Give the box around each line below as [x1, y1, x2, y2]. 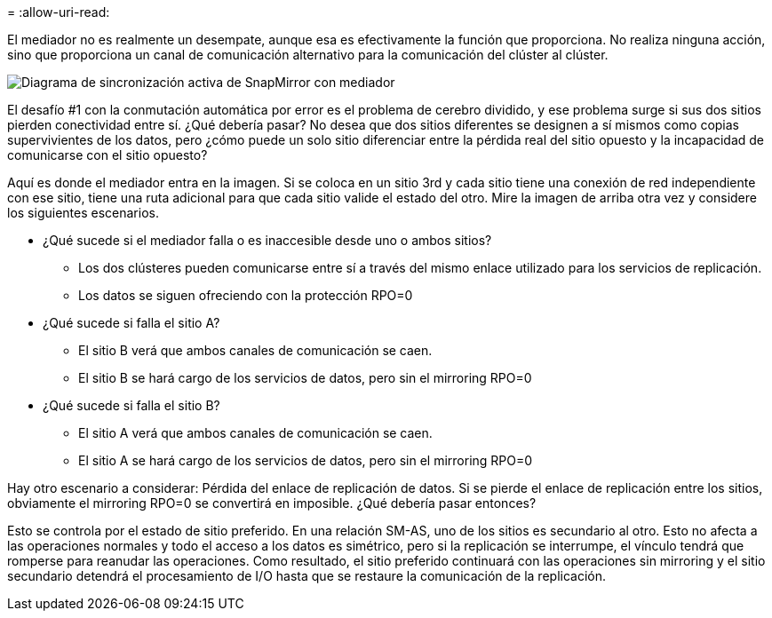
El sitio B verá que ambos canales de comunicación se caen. [78, 343, 433, 358]
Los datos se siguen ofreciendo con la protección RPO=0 [78, 288, 413, 303]
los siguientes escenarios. [7, 205, 159, 220]
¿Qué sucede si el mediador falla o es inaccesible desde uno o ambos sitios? [43, 233, 492, 248]
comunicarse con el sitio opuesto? [7, 147, 208, 162]
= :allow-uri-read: [7, 4, 110, 20]
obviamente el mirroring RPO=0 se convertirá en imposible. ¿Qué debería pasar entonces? [7, 495, 537, 511]
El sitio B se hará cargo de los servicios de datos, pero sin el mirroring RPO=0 [78, 370, 532, 385]
